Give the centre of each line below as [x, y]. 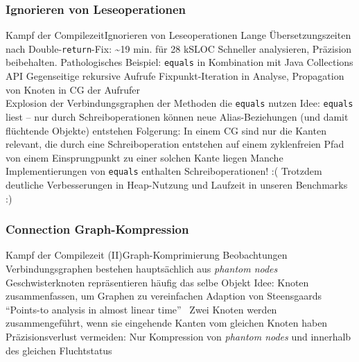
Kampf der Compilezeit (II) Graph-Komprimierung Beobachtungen [147, 255]
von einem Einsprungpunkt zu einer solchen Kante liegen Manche [145, 157]
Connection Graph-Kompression [97, 229]
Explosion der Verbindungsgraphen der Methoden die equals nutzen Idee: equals [179, 103]
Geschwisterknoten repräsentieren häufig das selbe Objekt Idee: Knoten [157, 282]
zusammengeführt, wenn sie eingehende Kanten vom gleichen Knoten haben [167, 323]
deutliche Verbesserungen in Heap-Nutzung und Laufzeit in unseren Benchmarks [177, 184]
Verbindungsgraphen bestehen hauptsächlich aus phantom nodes [142, 268]
